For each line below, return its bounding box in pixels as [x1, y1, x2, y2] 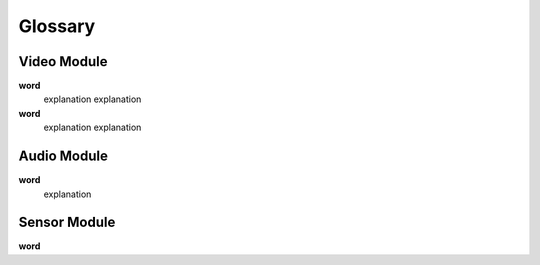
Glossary [18, 15, 96, 37]
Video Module [18, 53, 108, 70]
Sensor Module [18, 214, 116, 231]
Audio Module [18, 148, 109, 165]
